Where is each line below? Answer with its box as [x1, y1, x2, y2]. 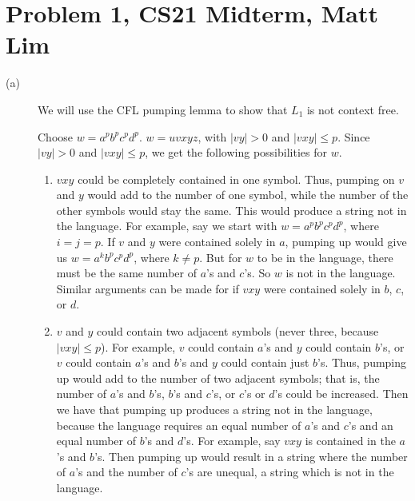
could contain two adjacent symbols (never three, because [97, 323, 379, 340]
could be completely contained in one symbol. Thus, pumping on [78, 170, 395, 187]
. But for [199, 249, 242, 265]
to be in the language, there [257, 249, 393, 265]
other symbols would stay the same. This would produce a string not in [56, 201, 407, 218]
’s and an [348, 416, 393, 433]
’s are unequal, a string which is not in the [186, 463, 394, 480]
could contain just [221, 354, 309, 371]
